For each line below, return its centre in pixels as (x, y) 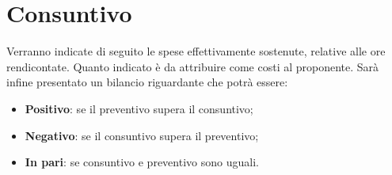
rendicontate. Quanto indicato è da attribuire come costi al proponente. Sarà (193, 66)
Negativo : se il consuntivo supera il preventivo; (142, 135)
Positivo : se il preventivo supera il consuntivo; (139, 108)
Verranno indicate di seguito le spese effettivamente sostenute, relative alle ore (196, 51)
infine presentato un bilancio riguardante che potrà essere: (147, 82)
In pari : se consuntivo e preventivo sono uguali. (142, 162)
